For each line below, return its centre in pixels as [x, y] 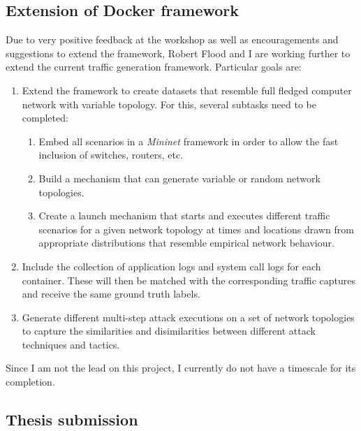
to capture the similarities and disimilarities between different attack [169, 331]
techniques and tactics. [71, 344]
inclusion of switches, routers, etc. [111, 155]
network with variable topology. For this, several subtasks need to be [169, 104]
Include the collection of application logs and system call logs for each [171, 266]
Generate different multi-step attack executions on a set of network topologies [188, 317]
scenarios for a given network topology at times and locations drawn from [196, 229]
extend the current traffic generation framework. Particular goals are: [154, 67]
